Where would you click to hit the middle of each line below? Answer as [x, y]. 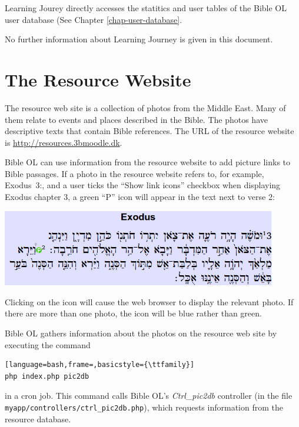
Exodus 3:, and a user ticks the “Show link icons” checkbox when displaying [143, 185]
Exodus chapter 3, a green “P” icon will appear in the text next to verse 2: [140, 197]
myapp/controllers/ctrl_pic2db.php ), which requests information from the [144, 407]
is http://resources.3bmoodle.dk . [64, 142]
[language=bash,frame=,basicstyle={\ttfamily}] [100, 365]
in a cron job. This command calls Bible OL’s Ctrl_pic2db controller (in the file [149, 396]
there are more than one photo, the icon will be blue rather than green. [133, 313]
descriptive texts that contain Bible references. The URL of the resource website [149, 131]
